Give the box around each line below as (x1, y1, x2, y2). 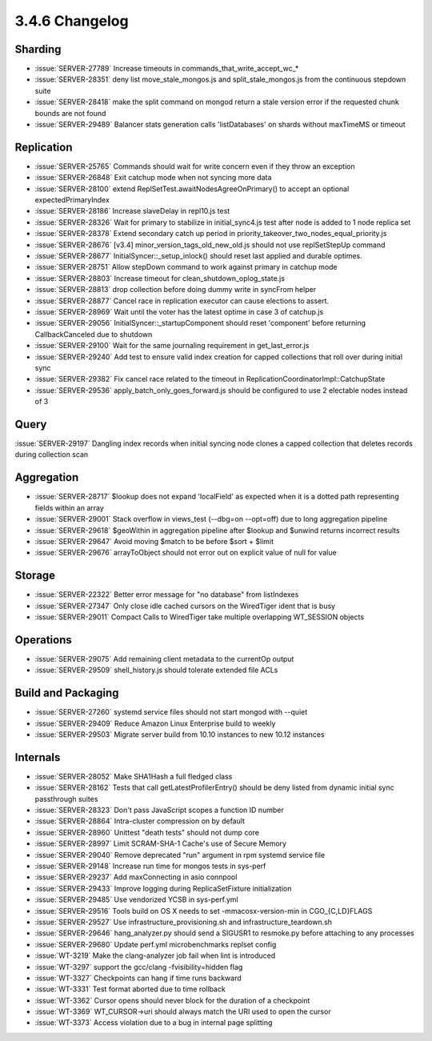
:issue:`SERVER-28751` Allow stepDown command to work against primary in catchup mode (34, 262, 338, 272)
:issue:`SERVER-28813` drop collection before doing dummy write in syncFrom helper (34, 285, 316, 294)
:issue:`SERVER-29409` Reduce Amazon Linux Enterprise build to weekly (34, 719, 276, 728)
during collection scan (14, 450, 89, 459)
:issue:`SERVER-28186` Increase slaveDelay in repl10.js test (34, 206, 230, 216)
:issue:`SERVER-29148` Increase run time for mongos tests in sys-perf (34, 861, 266, 871)
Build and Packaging (14, 687, 119, 700)
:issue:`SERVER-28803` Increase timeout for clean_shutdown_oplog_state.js (34, 273, 286, 283)
